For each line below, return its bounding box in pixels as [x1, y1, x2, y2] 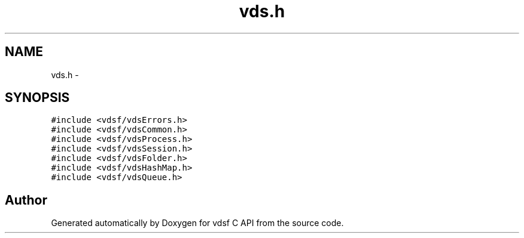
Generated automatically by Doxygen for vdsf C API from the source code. [51, 218, 344, 228]
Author [5, 192, 47, 208]
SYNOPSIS [5, 90, 70, 106]
